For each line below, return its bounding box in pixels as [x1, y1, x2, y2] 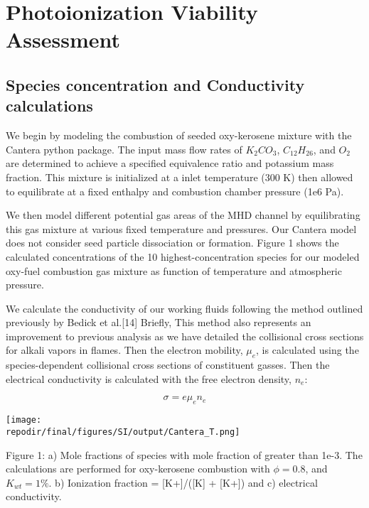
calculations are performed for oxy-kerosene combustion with [6, 461, 270, 476]
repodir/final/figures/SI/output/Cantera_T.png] [6, 426, 240, 437]
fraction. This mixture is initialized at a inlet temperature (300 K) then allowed [6, 169, 353, 184]
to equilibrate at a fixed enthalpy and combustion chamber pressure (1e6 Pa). [6, 183, 344, 198]
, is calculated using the [256, 342, 359, 357]
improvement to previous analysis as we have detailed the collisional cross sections [6, 328, 364, 343]
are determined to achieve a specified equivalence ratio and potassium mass [6, 156, 334, 171]
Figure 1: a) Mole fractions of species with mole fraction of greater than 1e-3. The [6, 447, 363, 462]
